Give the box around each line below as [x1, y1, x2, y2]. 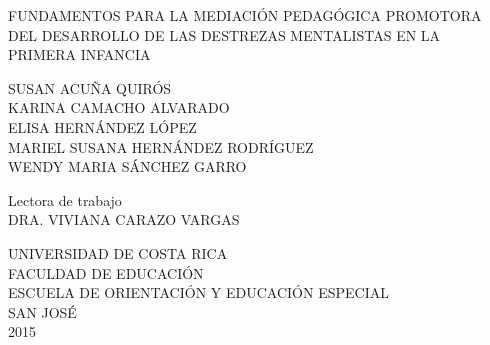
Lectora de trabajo [8, 189, 122, 210]
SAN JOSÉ [8, 301, 77, 322]
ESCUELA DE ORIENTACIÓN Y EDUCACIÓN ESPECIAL [8, 282, 389, 303]
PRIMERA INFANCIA [8, 44, 151, 65]
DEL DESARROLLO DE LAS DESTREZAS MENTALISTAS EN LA [8, 24, 441, 45]
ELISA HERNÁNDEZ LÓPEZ [8, 116, 197, 137]
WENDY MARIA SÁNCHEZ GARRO [8, 156, 247, 177]
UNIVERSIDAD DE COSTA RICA [8, 242, 228, 263]
